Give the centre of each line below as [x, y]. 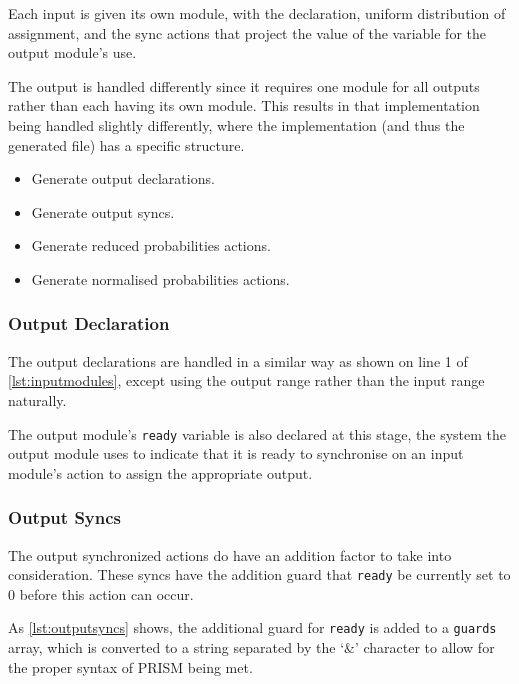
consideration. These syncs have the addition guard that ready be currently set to [259, 574]
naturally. [37, 399]
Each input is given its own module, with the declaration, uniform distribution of [257, 13]
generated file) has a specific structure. [126, 144]
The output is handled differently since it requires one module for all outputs [244, 85]
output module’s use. [72, 52]
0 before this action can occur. [101, 593]
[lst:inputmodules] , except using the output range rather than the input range [246, 380]
